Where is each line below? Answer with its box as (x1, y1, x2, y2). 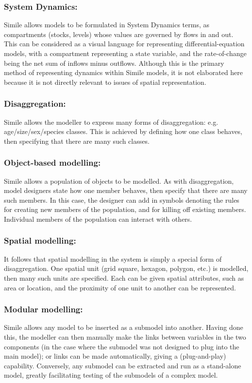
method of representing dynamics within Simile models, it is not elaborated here (4, 67, 243, 77)
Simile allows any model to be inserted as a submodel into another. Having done (4, 322, 243, 332)
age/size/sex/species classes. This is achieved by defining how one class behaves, (4, 126, 242, 136)
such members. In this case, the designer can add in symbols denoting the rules (4, 194, 239, 205)
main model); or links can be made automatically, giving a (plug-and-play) (4, 351, 226, 361)
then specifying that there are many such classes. (4, 135, 150, 146)
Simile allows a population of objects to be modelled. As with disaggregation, (4, 175, 234, 186)
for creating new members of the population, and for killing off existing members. (4, 204, 246, 214)
